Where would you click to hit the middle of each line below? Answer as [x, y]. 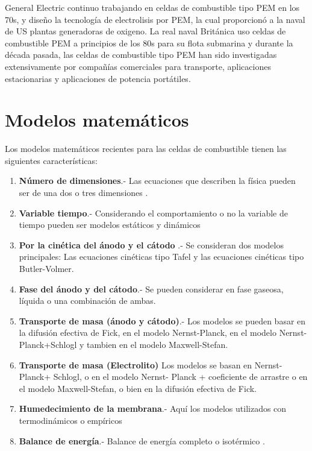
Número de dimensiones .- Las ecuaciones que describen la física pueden [157, 181]
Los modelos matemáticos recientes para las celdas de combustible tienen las [146, 149]
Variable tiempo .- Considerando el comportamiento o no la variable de [153, 213]
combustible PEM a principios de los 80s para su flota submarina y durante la [149, 43]
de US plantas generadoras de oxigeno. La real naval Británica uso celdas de [145, 31]
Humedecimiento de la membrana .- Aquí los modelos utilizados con [153, 408]
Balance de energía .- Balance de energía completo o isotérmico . [142, 440]
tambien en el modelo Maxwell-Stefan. [158, 344]
